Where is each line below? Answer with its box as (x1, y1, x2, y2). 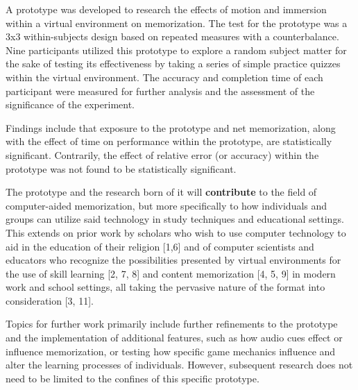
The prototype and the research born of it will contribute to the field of (6, 185, 317, 199)
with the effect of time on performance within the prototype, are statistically (6, 134, 332, 149)
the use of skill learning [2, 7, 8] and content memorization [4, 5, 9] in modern (6, 266, 336, 280)
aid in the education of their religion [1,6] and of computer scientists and (6, 239, 314, 253)
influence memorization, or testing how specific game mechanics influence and (6, 344, 336, 358)
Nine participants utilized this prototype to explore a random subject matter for (6, 42, 347, 57)
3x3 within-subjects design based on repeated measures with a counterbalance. (6, 29, 339, 44)
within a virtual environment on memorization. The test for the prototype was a (6, 15, 348, 30)
